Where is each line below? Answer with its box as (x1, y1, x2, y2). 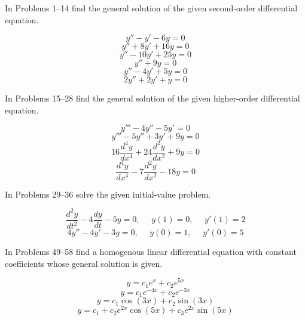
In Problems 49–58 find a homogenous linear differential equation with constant (5, 245, 297, 257)
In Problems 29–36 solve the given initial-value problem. (5, 187, 211, 200)
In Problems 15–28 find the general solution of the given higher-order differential (5, 92, 300, 104)
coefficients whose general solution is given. (5, 257, 163, 269)
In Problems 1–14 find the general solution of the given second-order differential (5, 2, 298, 14)
